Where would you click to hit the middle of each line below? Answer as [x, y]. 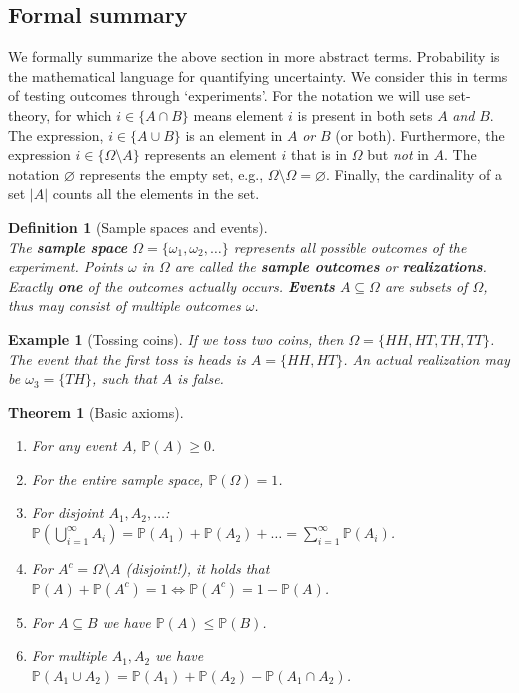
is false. [200, 378]
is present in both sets [365, 114]
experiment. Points [65, 266]
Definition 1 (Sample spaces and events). [138, 226]
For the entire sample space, [117, 478]
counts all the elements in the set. [156, 193]
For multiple [69, 655]
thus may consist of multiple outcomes [124, 305]
